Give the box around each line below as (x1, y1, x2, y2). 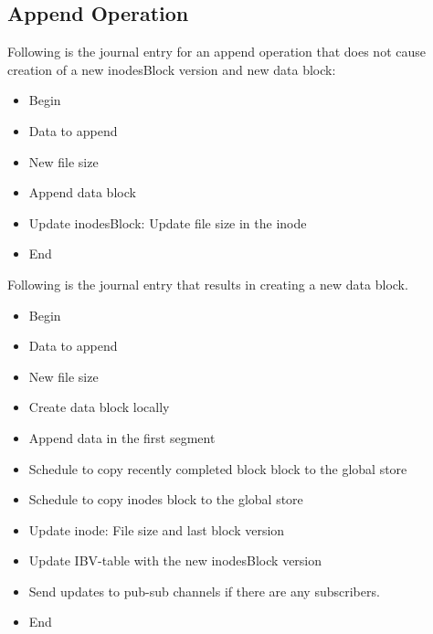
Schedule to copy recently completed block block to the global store (28, 459, 407, 478)
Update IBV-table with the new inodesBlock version (28, 551, 322, 570)
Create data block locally (28, 397, 170, 417)
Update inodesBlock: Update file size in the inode (28, 213, 307, 232)
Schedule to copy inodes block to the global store (28, 490, 303, 509)
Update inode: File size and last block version (28, 520, 285, 539)
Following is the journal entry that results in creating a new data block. (7, 274, 408, 293)
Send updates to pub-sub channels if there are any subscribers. (28, 581, 380, 600)
